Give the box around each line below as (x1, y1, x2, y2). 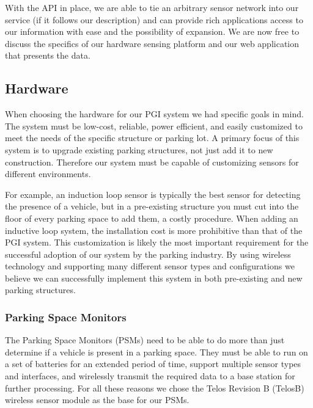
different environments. (5, 167, 91, 180)
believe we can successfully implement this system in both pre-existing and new (5, 271, 303, 284)
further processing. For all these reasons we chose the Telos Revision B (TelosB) (5, 381, 304, 394)
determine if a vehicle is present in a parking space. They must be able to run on (5, 345, 308, 358)
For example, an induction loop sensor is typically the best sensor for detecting (5, 188, 301, 200)
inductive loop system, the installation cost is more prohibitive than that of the (5, 224, 303, 236)
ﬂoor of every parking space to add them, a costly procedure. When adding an (5, 211, 298, 224)
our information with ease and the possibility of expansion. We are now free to (5, 25, 300, 38)
